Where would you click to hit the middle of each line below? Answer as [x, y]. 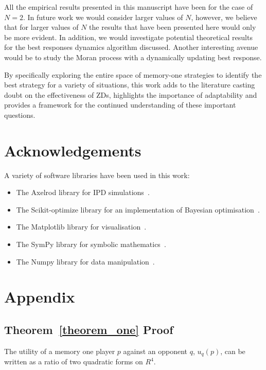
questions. [20, 114]
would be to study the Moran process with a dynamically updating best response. [133, 57]
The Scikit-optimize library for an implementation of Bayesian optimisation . [138, 209]
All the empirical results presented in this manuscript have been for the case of [129, 7]
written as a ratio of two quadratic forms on [74, 362]
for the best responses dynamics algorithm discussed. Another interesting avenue [131, 47]
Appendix [40, 297]
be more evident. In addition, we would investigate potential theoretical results [128, 37]
